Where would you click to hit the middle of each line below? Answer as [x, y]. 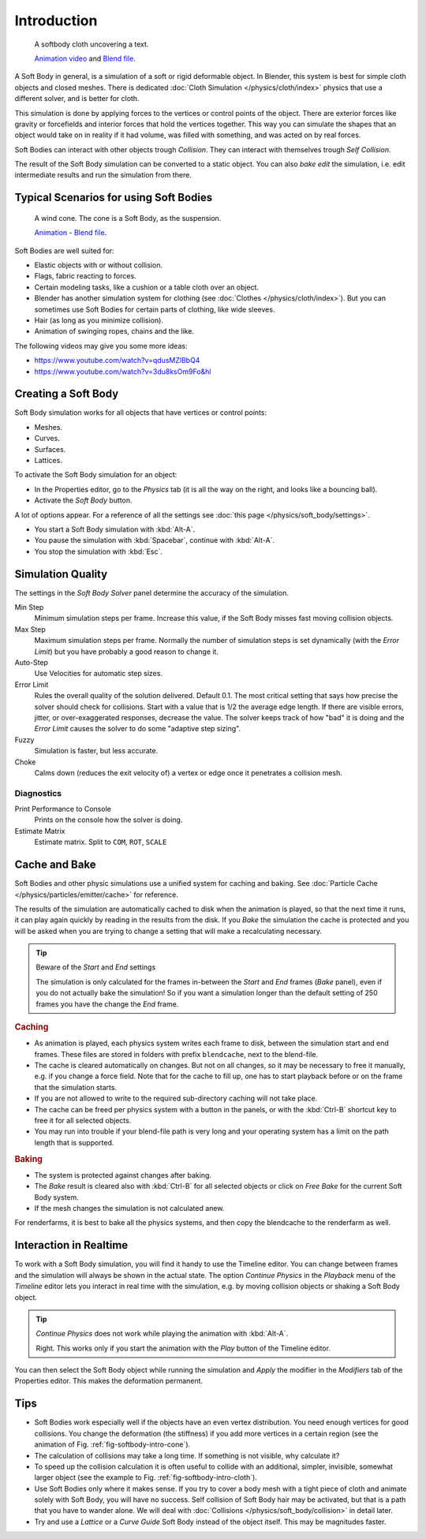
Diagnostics [38, 793]
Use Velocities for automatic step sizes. [99, 674]
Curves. [47, 439]
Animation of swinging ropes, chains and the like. [114, 331]
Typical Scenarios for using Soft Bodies [114, 198]
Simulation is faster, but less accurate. [96, 751]
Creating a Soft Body [67, 394]
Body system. [56, 1197]
